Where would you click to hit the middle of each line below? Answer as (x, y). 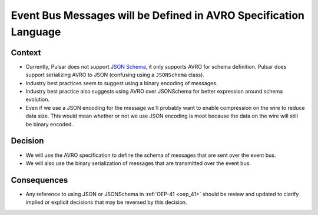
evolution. (38, 99)
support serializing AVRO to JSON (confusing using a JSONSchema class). (115, 75)
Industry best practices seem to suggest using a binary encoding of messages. (122, 83)
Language (36, 32)
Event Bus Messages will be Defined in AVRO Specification (158, 15)
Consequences (39, 180)
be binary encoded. (49, 124)
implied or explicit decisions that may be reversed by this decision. (106, 202)
